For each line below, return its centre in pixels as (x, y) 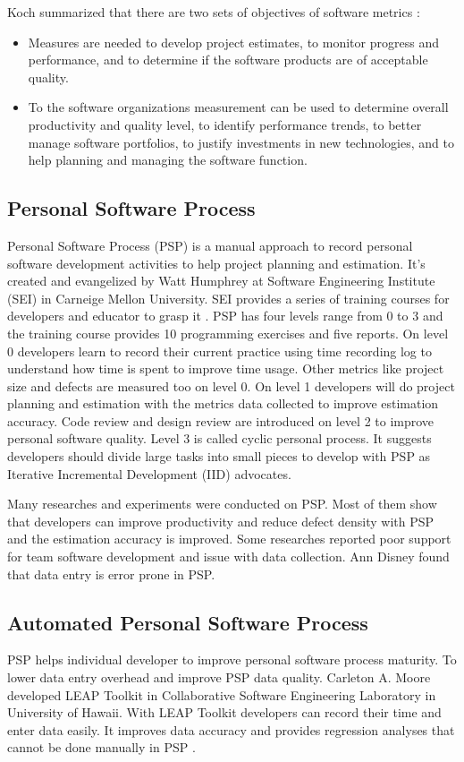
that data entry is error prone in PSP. (111, 574)
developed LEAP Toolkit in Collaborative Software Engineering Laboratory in (222, 694)
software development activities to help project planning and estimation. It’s (216, 263)
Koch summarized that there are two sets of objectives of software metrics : (214, 12)
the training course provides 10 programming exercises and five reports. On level (228, 333)
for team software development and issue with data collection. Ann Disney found (228, 557)
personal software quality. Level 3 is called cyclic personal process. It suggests (219, 438)
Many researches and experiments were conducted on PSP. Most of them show (222, 504)
